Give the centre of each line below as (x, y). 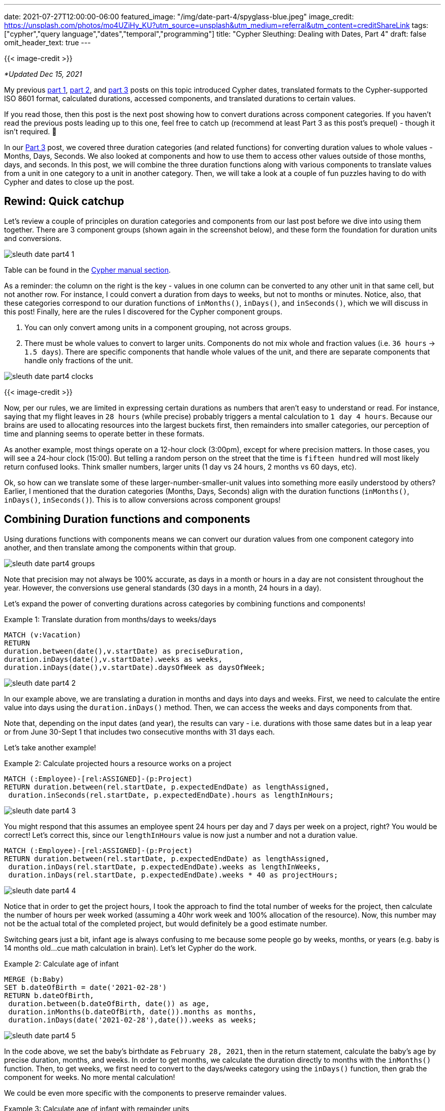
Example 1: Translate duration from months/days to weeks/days (110, 619)
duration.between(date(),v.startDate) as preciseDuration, (124, 651)
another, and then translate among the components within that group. (120, 547)
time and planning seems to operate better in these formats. (104, 433)
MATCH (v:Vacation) (43, 635)
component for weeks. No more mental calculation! (90, 1077)
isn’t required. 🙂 (30, 131)
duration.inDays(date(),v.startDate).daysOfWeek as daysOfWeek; (135, 667)
